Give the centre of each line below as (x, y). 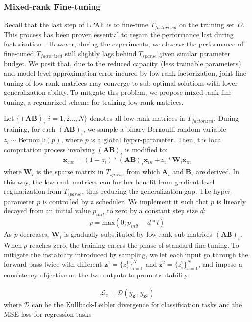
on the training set (207, 25)
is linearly (231, 201)
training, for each (30, 129)
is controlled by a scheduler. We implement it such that (126, 201)
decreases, (34, 234)
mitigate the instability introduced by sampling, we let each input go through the (126, 254)
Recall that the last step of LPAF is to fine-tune (76, 25)
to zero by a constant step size (152, 211)
